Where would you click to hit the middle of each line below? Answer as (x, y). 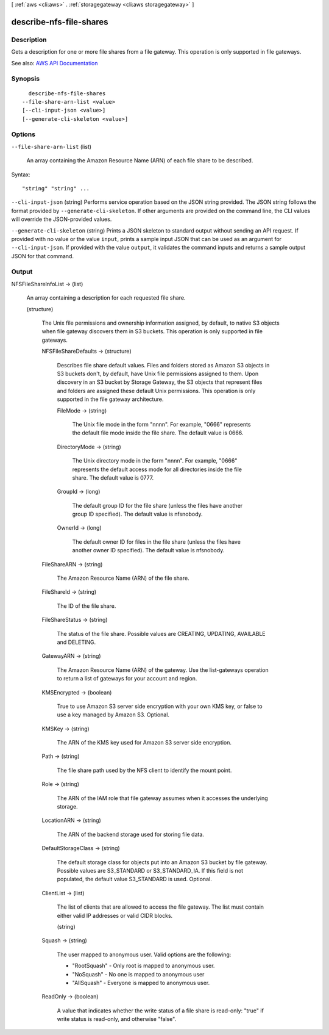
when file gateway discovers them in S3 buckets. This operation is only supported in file (152, 331)
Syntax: (21, 175)
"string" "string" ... (56, 188)
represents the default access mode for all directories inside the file (157, 469)
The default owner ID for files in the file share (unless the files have (156, 542)
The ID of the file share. (87, 606)
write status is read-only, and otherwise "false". (117, 1019)
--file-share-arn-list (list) (51, 146)
